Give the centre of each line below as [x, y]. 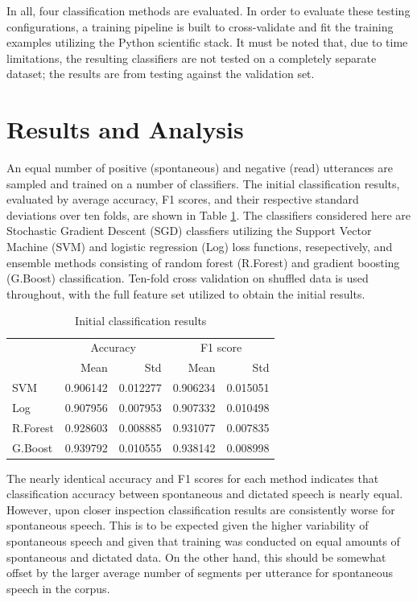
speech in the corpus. [58, 588]
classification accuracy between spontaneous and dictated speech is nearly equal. [205, 494]
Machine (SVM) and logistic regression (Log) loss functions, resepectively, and [200, 247]
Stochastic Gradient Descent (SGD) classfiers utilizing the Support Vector [189, 231]
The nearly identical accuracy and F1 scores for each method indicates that [193, 478]
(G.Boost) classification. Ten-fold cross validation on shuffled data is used [188, 278]
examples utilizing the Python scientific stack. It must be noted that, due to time [207, 42]
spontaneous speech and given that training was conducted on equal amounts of [203, 540]
